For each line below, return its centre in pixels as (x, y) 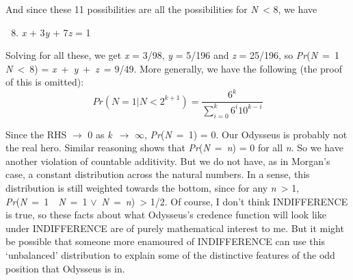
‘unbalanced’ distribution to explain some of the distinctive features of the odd (170, 255)
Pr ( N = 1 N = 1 (47, 201)
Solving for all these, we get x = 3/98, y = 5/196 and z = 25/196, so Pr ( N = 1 (172, 55)
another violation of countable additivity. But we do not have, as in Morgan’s (168, 161)
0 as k (100, 134)
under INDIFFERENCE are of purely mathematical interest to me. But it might (175, 228)
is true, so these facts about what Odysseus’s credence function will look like (166, 215)
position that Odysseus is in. (65, 268)
